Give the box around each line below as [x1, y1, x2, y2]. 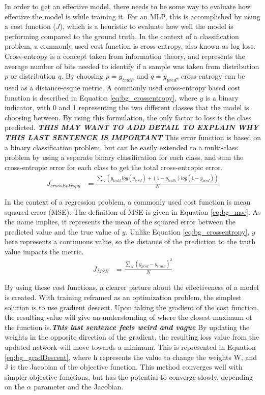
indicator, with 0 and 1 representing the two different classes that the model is [5, 102, 249, 113]
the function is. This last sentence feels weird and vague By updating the [5, 321, 250, 332]
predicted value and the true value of [5, 226, 120, 237]
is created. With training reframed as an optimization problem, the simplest [5, 291, 242, 302]
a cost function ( [5, 21, 56, 31]
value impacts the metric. [5, 246, 84, 257]
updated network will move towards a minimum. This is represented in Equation [5, 341, 256, 352]
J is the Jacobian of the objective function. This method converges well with [5, 361, 243, 372]
